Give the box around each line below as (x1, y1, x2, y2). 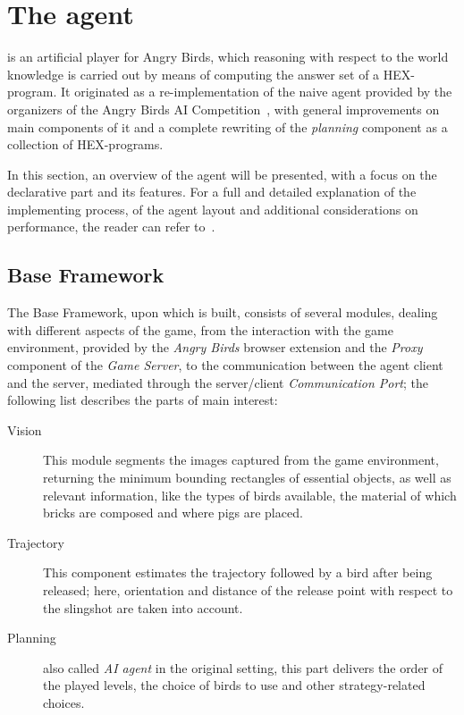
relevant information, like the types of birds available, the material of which (43, 485, 457, 504)
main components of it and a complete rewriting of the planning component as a (7, 117, 448, 136)
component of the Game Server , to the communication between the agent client (7, 356, 443, 374)
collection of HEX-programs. (7, 135, 164, 154)
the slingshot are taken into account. (43, 598, 243, 617)
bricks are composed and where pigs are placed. (43, 503, 303, 522)
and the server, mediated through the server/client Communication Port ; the (7, 373, 429, 391)
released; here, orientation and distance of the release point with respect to (43, 580, 453, 599)
